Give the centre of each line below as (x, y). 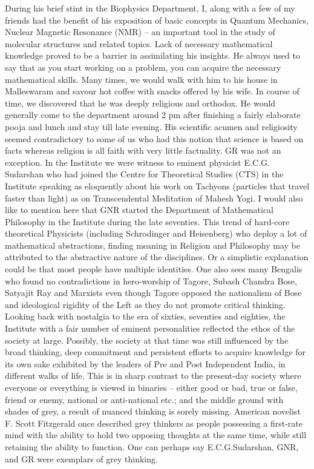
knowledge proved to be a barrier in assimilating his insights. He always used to (152, 55)
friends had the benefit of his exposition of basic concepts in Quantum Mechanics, (157, 20)
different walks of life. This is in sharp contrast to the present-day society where (153, 376)
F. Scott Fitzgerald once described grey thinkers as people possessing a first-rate (154, 423)
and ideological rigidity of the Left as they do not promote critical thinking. (145, 304)
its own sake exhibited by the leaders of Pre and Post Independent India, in (145, 363)
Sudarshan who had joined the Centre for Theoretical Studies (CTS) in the (144, 174)
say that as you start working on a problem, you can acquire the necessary (143, 67)
